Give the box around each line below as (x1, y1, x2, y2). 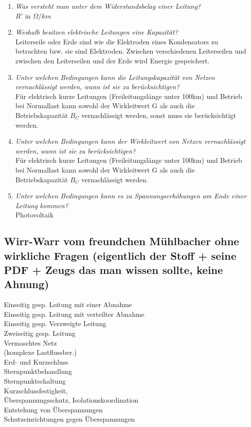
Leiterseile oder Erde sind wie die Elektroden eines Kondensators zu (15, 36, 218, 46)
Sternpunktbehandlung (4, 366, 72, 376)
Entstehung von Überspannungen (4, 404, 103, 414)
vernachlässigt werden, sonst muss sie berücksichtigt (81, 110, 236, 120)
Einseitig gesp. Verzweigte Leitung (4, 318, 107, 329)
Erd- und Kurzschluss (4, 356, 69, 367)
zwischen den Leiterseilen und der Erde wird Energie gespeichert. (15, 55, 210, 65)
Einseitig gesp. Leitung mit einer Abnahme (4, 299, 132, 310)
